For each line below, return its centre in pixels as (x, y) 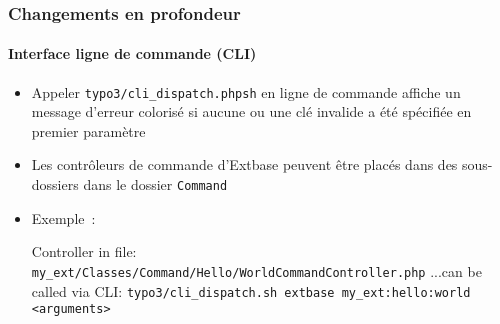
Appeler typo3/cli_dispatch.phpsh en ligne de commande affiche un (246, 91)
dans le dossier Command (155, 184)
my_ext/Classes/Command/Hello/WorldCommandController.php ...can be (256, 270)
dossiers (55, 184)
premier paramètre (88, 130)
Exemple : (63, 217)
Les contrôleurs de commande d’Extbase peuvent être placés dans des (244, 164)
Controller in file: (84, 251)
